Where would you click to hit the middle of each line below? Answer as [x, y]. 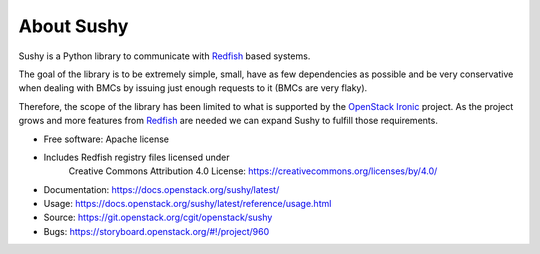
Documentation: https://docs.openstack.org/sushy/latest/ [161, 189]
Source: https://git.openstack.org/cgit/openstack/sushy [158, 217]
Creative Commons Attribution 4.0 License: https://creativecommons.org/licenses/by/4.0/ [253, 171]
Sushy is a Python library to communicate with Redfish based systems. [164, 56]
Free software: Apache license [106, 139]
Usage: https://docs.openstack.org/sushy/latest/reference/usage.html [187, 204]
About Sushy [73, 26]
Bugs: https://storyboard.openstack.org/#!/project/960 [156, 231]
